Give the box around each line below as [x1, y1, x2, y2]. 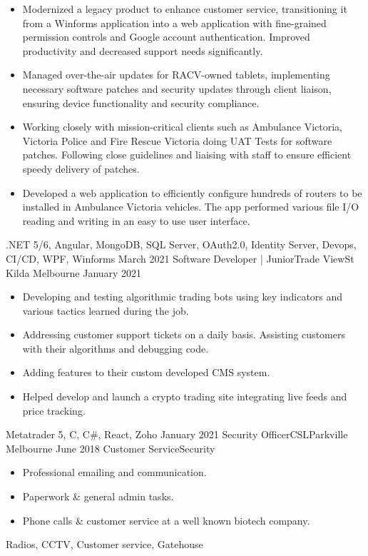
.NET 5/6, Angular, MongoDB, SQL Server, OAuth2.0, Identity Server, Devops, [6, 237, 357, 252]
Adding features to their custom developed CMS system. [22, 365, 270, 380]
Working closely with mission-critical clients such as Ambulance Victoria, [22, 119, 342, 134]
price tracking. [22, 403, 86, 418]
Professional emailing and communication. [22, 465, 207, 480]
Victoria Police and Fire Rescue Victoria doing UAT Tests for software [22, 133, 332, 148]
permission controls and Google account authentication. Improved [22, 29, 310, 44]
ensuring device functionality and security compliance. [22, 95, 260, 110]
